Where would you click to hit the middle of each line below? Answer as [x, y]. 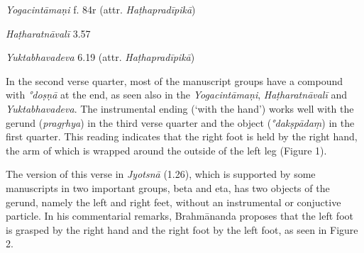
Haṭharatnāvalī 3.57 [48, 33]
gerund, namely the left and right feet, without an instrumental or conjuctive [173, 202]
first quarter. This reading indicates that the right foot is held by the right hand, [182, 136]
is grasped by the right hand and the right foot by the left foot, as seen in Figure [182, 229]
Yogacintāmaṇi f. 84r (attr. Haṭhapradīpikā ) [101, 9]
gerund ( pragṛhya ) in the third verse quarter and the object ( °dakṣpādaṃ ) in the [180, 122]
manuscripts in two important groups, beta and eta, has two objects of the [168, 187]
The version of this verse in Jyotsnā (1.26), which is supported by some [161, 174]
